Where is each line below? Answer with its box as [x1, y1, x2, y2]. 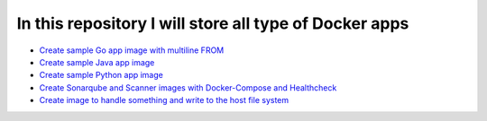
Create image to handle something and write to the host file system [39, 95, 289, 106]
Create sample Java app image [39, 56, 155, 67]
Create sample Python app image [39, 70, 164, 81]
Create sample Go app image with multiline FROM [39, 45, 225, 56]
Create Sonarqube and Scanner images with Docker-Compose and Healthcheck [39, 82, 337, 93]
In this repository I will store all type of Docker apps [16, 13, 409, 33]
